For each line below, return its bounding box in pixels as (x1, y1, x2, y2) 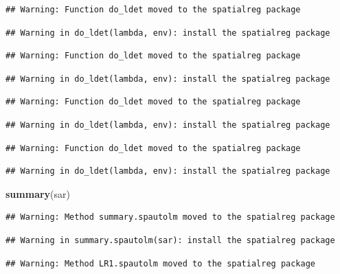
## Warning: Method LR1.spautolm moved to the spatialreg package (5, 258, 316, 269)
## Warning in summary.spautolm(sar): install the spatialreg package (5, 235, 335, 245)
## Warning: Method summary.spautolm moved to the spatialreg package (5, 212, 335, 222)
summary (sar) (5, 186, 70, 201)
